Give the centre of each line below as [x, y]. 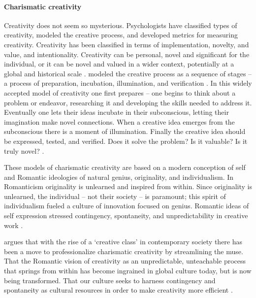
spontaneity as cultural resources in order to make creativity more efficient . [118, 290]
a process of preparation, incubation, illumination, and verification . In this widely [128, 83]
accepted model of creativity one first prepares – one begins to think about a [120, 92]
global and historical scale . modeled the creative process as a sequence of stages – [128, 73]
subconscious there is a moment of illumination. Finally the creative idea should [125, 131]
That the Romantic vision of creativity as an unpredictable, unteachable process [125, 261]
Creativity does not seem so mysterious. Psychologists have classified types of [121, 25]
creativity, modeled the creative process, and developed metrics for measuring [121, 35]
